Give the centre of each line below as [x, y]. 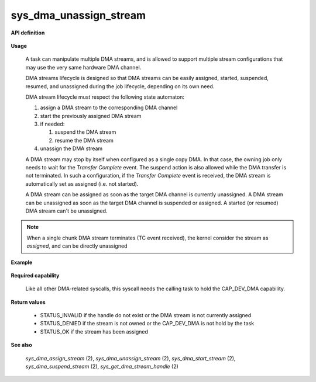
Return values [28, 302]
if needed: [52, 124]
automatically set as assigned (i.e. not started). [82, 183]
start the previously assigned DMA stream [91, 116]
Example [22, 262]
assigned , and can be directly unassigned [77, 246]
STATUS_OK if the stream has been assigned [94, 331]
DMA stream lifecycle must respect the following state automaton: [105, 97]
